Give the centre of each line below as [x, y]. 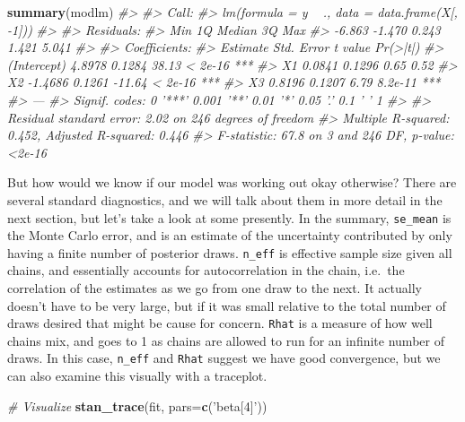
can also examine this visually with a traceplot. [137, 376]
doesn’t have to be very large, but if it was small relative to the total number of [227, 305]
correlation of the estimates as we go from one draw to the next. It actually [215, 288]
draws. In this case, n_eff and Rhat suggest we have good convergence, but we [224, 358]
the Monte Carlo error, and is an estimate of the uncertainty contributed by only [230, 235]
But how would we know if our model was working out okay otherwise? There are [232, 182]
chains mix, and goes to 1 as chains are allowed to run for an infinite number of [226, 340]
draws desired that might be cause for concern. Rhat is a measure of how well [220, 323]
